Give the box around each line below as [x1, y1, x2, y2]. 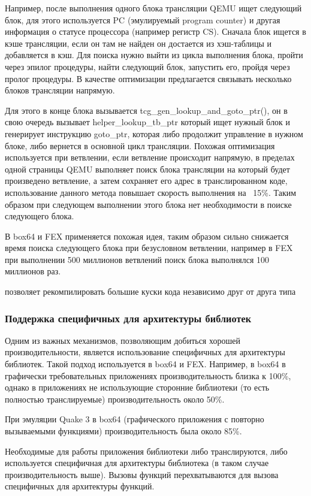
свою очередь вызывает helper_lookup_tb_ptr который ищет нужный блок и [5, 116, 291, 128]
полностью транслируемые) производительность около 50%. [5, 392, 225, 405]
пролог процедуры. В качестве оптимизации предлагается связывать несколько [5, 72, 292, 84]
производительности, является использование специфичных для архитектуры [5, 346, 285, 358]
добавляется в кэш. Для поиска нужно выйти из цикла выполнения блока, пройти [5, 49, 303, 61]
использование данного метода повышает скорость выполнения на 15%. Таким [5, 186, 297, 198]
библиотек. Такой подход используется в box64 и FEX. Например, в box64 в [5, 358, 286, 370]
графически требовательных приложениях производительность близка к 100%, [5, 369, 291, 382]
